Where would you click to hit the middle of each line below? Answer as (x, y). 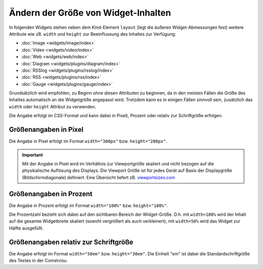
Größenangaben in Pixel (46, 130)
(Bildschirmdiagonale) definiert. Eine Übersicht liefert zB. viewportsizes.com (99, 177)
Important (33, 155)
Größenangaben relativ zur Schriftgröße (71, 242)
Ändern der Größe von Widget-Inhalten (90, 13)
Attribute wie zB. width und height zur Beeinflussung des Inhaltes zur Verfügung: (93, 34)
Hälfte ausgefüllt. (26, 228)
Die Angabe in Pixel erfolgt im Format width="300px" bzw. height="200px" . (88, 141)
